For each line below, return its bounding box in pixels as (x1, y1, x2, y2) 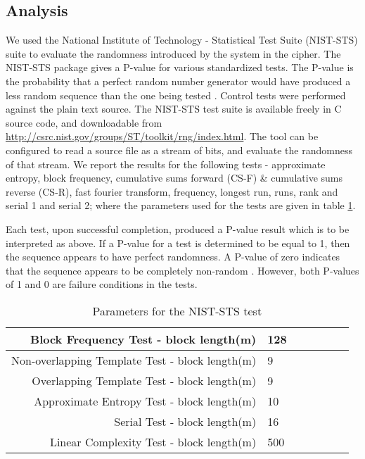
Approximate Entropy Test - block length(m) (34, 392, 257, 409)
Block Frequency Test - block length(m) (30, 330, 257, 347)
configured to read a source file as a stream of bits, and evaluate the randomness (6, 142, 352, 157)
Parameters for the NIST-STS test (92, 302, 262, 319)
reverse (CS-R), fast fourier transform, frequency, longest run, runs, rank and (6, 184, 338, 199)
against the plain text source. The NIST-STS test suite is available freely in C (6, 101, 342, 116)
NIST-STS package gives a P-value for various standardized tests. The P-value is (6, 60, 354, 75)
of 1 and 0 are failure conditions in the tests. (6, 277, 198, 291)
